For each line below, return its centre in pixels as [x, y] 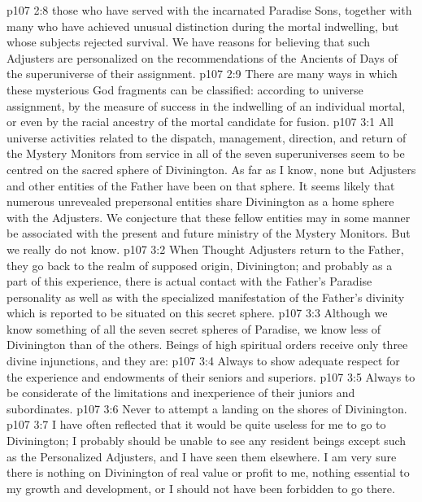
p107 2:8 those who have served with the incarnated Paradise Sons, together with [209, 10]
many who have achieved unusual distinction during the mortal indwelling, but [203, 26]
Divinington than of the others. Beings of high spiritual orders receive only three [207, 345]
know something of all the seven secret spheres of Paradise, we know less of [194, 328]
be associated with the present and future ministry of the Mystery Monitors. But [209, 233]
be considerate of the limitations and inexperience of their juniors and [181, 393]
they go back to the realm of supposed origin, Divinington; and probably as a [200, 265]
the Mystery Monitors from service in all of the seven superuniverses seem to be [206, 153]
